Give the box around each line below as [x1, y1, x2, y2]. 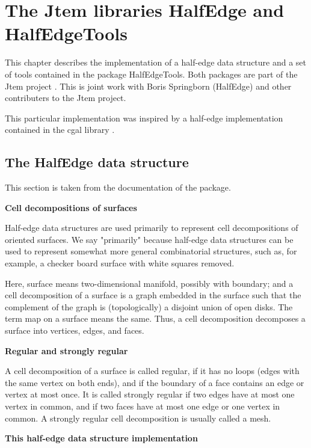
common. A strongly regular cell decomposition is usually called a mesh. [5, 411, 271, 424]
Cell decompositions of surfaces [5, 201, 137, 213]
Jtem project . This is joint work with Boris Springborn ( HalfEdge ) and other [5, 79, 292, 92]
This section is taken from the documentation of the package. [5, 181, 231, 194]
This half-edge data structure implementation [5, 432, 198, 444]
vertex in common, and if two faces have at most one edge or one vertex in [5, 399, 280, 412]
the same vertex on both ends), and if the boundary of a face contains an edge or [5, 376, 304, 388]
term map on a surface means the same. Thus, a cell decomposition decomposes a [5, 312, 306, 325]
